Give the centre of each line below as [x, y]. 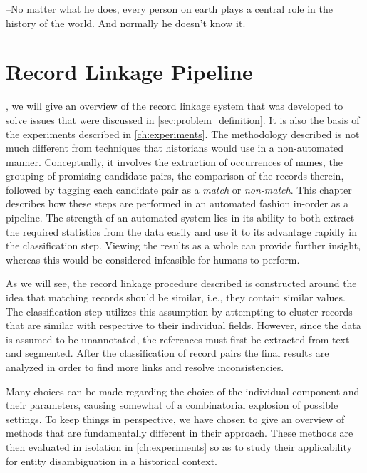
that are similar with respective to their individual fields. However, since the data [183, 325]
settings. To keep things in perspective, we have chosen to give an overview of [175, 419]
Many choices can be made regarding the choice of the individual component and [183, 391]
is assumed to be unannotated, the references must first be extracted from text [178, 339]
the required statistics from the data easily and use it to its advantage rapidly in [181, 231]
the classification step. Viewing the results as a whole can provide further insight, [183, 245]
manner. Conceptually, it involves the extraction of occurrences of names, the [174, 161]
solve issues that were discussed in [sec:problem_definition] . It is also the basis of [183, 119]
